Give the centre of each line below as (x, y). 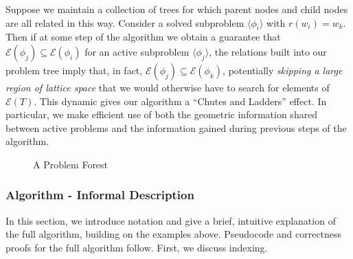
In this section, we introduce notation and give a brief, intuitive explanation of (171, 220)
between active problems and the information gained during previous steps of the (176, 127)
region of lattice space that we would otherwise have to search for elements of (168, 87)
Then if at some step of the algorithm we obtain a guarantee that (143, 37)
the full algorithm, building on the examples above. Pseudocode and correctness (174, 234)
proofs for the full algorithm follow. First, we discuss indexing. (137, 247)
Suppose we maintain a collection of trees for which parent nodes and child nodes (177, 9)
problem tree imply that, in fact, (74, 70)
